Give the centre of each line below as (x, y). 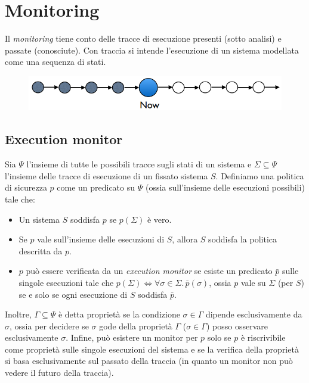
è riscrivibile (263, 337)
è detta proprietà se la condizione (119, 314)
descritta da (41, 250)
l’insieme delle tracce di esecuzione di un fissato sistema (106, 175)
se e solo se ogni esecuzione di (73, 294)
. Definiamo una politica (260, 175)
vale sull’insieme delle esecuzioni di (101, 239)
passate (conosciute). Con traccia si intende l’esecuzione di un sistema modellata (152, 50)
